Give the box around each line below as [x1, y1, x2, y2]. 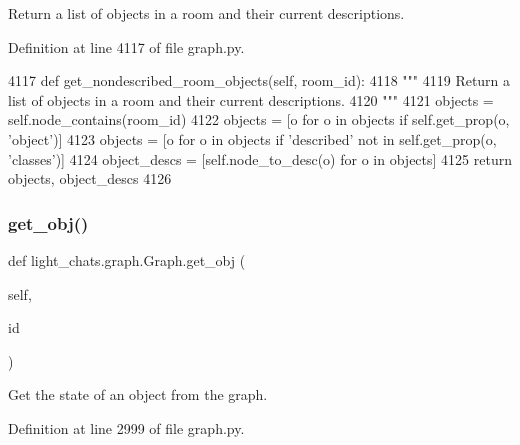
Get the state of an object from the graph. [8, 384, 268, 405]
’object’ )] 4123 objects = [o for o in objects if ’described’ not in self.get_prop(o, [8, 128, 497, 149]
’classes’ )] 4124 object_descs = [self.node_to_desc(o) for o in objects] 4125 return [8, 148, 512, 169]
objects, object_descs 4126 [8, 168, 172, 189]
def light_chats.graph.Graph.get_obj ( [8, 249, 246, 270]
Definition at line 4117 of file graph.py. [8, 36, 245, 57]
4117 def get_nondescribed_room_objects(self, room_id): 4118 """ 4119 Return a [8, 70, 511, 91]
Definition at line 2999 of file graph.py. [8, 417, 245, 438]
